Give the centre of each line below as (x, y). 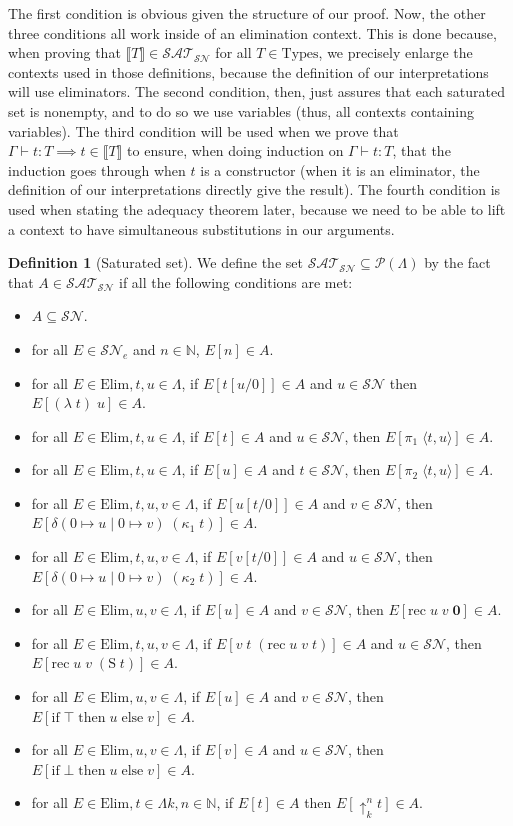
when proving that (64, 52)
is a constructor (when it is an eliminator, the (340, 169)
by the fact (457, 262)
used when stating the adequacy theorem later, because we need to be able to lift (257, 208)
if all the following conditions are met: (236, 281)
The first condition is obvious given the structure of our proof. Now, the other (247, 13)
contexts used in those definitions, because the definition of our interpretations (248, 71)
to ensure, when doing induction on (235, 150)
